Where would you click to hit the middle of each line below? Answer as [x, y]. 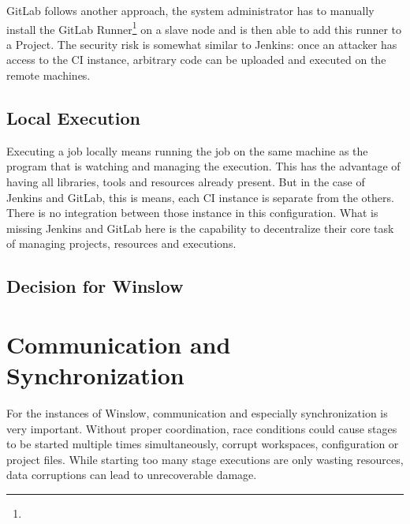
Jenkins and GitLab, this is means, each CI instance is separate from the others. [200, 197]
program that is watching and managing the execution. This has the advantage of [203, 166]
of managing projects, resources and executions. [121, 243]
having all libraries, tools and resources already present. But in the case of [186, 182]
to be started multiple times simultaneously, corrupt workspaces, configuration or [203, 444]
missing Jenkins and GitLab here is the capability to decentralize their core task [200, 228]
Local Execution [73, 118]
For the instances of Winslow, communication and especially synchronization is [197, 413]
